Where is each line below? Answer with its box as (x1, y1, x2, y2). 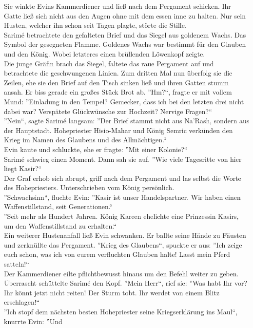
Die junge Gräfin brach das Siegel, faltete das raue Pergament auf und (4, 58, 214, 68)
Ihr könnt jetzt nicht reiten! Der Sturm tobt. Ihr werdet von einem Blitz (4, 287, 220, 297)
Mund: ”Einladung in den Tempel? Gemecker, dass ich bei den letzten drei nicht (4, 96, 244, 106)
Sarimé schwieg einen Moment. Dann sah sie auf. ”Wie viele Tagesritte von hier (4, 154, 242, 164)
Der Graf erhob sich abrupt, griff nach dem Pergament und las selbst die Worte (4, 173, 241, 183)
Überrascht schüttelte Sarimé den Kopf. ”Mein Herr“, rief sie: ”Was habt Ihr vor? (4, 278, 248, 288)
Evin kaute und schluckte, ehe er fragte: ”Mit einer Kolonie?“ (4, 144, 188, 154)
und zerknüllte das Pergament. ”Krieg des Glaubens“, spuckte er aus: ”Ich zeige (4, 239, 242, 250)
